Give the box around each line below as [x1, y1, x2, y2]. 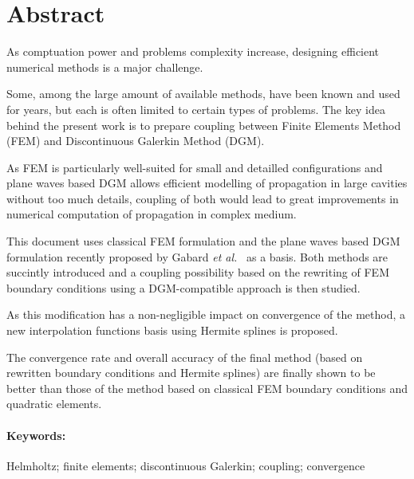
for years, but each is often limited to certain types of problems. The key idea [6, 100, 385, 117]
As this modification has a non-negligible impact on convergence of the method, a [6, 306, 405, 323]
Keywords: [6, 426, 66, 443]
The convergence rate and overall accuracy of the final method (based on [6, 348, 363, 365]
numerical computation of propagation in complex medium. [6, 206, 297, 222]
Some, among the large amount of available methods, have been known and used [6, 85, 400, 102]
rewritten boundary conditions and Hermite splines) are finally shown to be [6, 364, 376, 381]
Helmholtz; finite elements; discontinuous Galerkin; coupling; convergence [6, 457, 365, 473]
